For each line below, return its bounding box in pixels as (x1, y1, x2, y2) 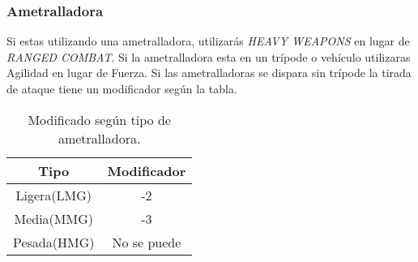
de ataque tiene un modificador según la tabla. (6, 80, 237, 97)
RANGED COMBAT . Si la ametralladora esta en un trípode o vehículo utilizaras (6, 48, 411, 65)
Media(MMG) (14, 208, 93, 228)
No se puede (112, 232, 181, 251)
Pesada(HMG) (13, 232, 95, 251)
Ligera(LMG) (15, 185, 92, 204)
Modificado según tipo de (28, 110, 171, 129)
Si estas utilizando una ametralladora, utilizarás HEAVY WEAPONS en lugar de (6, 32, 410, 49)
